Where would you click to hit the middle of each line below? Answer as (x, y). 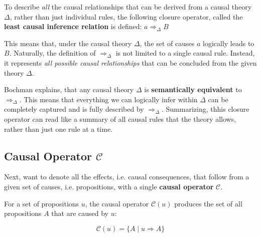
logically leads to (229, 43)
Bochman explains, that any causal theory (69, 89)
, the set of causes (167, 43)
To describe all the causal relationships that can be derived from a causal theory (128, 7)
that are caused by (80, 213)
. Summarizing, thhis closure (206, 109)
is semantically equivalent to (193, 89)
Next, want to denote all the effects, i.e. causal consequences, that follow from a (127, 177)
